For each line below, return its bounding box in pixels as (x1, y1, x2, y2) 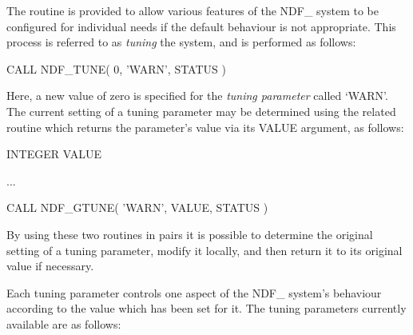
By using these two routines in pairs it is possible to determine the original (6, 225, 373, 242)
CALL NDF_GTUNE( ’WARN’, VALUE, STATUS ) (6, 199, 268, 216)
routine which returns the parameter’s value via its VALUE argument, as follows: (6, 118, 404, 135)
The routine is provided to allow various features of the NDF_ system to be (6, 2, 379, 18)
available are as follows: (6, 315, 121, 332)
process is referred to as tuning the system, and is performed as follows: (6, 34, 356, 50)
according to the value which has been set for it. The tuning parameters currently (6, 300, 407, 317)
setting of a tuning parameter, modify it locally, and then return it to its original (6, 241, 403, 258)
